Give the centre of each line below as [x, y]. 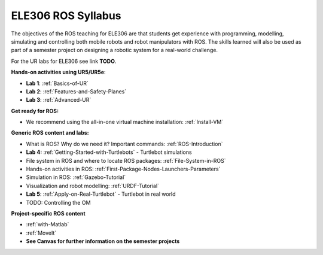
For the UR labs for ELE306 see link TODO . [64, 61]
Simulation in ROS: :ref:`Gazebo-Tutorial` [76, 177]
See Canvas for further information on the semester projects [103, 241]
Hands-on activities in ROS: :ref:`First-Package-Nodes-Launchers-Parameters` [123, 169]
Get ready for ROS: [35, 111]
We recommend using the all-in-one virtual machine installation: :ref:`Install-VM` [125, 122]
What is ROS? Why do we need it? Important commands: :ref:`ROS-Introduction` [124, 144]
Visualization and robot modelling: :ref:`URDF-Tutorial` [93, 186]
